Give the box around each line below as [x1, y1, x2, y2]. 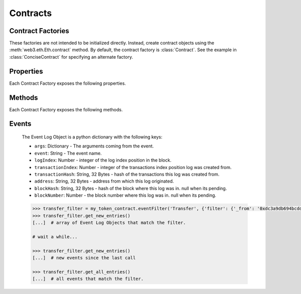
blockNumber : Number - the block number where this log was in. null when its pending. [34, 192, 217, 198]
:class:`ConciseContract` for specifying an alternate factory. [9, 54, 133, 60]
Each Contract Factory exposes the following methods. [9, 106, 123, 112]
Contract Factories [9, 27, 70, 35]
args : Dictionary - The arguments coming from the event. [34, 143, 154, 149]
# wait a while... [32, 234, 78, 239]
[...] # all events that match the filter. [32, 276, 144, 282]
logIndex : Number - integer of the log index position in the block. [34, 157, 172, 163]
